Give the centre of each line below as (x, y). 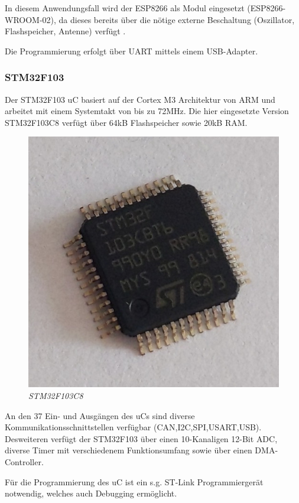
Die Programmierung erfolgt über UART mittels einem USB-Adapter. (131, 51)
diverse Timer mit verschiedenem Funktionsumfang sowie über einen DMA (140, 450)
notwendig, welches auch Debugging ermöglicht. (91, 493)
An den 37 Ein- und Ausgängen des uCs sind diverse (100, 415)
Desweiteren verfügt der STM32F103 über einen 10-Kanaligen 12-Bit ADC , (141, 438)
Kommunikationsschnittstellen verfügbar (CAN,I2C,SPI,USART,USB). (133, 427)
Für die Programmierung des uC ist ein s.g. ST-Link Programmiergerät (134, 481)
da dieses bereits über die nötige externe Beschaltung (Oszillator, (177, 19)
